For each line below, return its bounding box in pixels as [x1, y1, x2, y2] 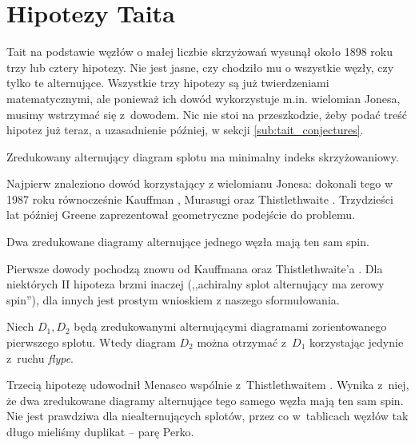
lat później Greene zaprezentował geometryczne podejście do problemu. [6, 206, 355, 223]
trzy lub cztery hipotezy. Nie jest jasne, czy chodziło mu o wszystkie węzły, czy [6, 58, 394, 75]
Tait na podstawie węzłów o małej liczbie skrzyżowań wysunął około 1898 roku [6, 43, 393, 60]
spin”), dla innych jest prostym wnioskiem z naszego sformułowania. [6, 291, 340, 308]
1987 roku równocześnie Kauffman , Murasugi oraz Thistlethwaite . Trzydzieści [6, 190, 393, 207]
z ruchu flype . [6, 349, 74, 366]
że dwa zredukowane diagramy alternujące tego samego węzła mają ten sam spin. [6, 391, 404, 408]
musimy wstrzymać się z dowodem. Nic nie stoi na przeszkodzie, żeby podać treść [6, 105, 407, 122]
